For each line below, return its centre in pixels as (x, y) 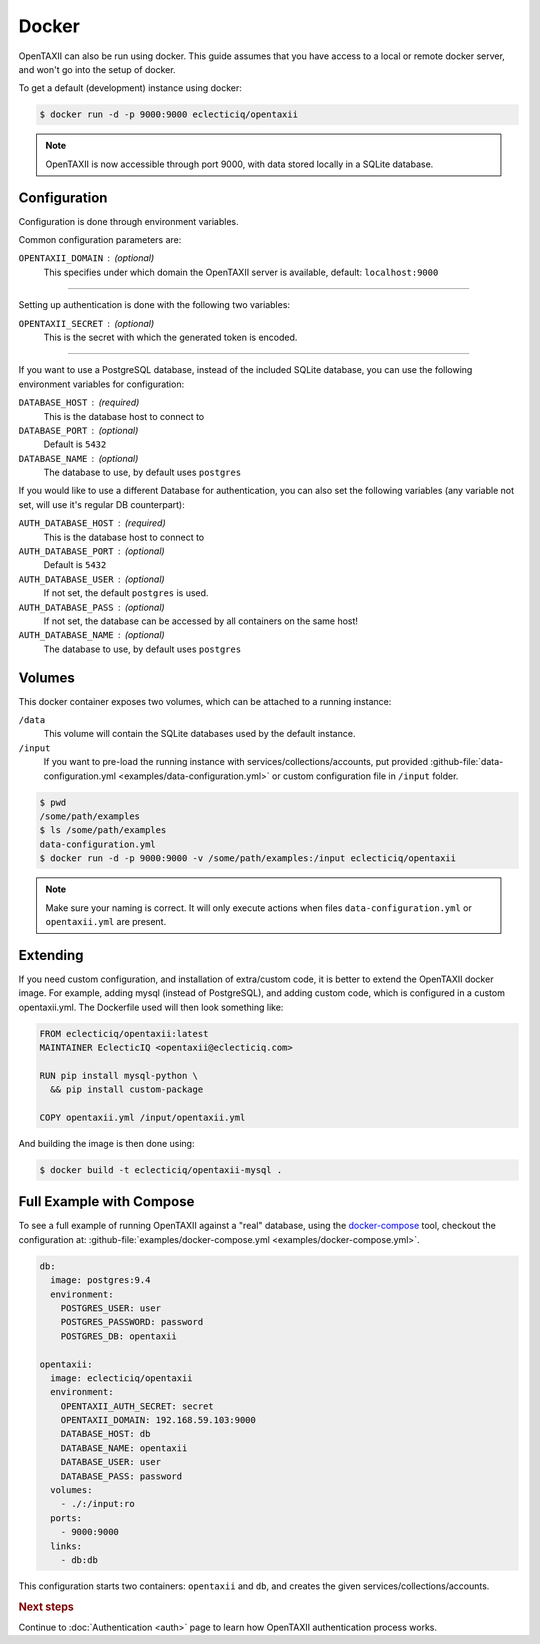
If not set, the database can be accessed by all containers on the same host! (201, 621)
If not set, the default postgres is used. (126, 593)
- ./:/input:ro (97, 1504)
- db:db (79, 1559)
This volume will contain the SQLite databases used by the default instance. (199, 734)
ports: (66, 1518)
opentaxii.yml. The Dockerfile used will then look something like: (151, 1007)
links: (66, 1546)
